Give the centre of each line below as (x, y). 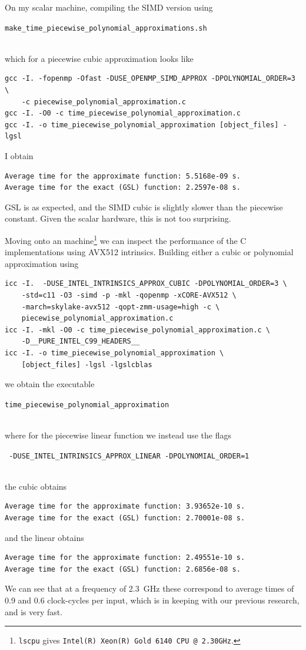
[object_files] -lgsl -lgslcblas (87, 364)
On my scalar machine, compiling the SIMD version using (109, 7)
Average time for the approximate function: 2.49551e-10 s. (125, 558)
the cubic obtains (36, 486)
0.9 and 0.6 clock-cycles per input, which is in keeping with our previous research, (152, 600)
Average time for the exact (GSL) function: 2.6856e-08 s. (123, 569)
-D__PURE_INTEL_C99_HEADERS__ (81, 342)
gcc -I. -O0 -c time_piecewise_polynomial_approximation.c (123, 113)
